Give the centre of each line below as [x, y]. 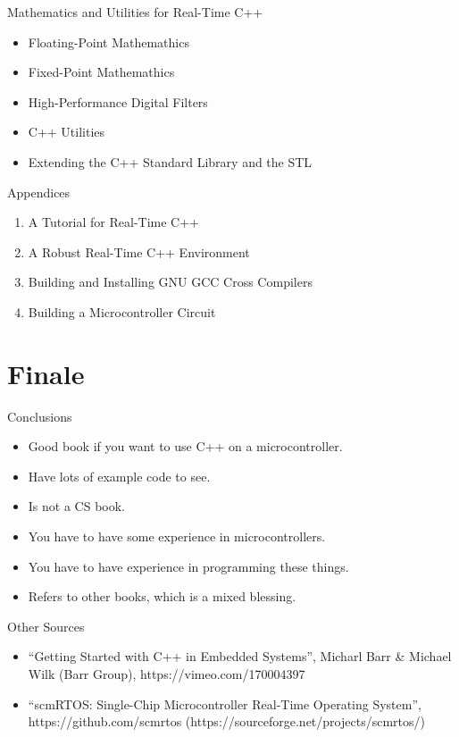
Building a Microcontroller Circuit [122, 311]
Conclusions [40, 416]
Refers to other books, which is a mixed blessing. [162, 596]
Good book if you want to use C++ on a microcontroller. [185, 446]
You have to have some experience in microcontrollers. [177, 536]
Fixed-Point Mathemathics [101, 72]
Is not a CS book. [76, 506]
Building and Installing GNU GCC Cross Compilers [170, 282]
